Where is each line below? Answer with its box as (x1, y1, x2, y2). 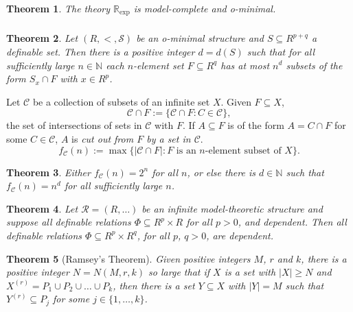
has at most (220, 58, 270, 72)
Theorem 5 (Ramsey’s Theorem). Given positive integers (6, 251, 251, 265)
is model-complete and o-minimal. (133, 1, 276, 15)
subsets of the (286, 58, 343, 72)
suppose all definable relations (6, 215, 131, 229)
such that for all (247, 44, 315, 58)
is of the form (227, 118, 284, 132)
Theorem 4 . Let (6, 201, 78, 215)
